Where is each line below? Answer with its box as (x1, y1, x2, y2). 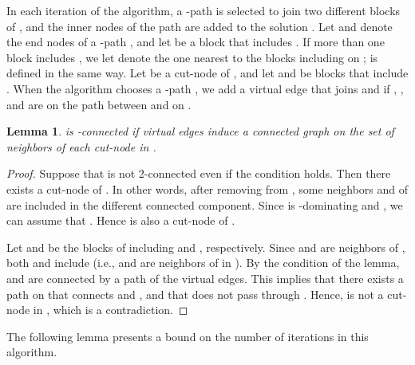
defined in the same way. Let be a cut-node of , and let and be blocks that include (6, 65, 409, 81)
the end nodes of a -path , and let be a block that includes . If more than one (6, 33, 385, 50)
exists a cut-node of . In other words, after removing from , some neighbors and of (6, 180, 409, 197)
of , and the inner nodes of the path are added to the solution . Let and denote (6, 18, 393, 34)
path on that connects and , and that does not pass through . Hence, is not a (6, 285, 384, 302)
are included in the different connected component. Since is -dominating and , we (6, 196, 403, 213)
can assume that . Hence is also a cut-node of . (6, 212, 235, 229)
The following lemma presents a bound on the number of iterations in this (6, 328, 369, 344)
